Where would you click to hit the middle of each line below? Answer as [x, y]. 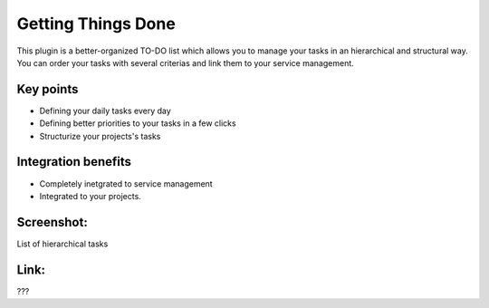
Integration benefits [74, 162]
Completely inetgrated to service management [126, 183]
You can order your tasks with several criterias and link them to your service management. [186, 63]
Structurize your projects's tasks [100, 136]
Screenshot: [52, 222]
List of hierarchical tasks [62, 244]
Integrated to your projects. [91, 196]
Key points [48, 89]
